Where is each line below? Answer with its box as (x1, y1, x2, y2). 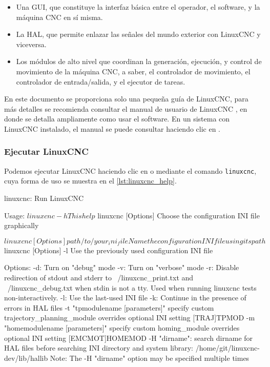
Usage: (4, 210, 25, 220)
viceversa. (16, 38, 47, 49)
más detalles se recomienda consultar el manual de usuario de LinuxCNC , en (4, 103, 247, 114)
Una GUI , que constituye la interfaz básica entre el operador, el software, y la (16, 2, 260, 12)
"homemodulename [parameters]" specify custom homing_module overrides (4, 322, 240, 333)
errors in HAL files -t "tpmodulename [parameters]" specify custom (4, 302, 214, 313)
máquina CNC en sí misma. (16, 11, 103, 22)
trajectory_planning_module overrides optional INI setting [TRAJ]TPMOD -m (4, 312, 255, 323)
